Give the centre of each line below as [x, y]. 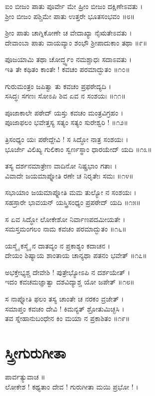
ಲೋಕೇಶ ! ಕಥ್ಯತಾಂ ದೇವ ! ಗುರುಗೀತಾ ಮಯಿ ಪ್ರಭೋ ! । [72, 386]
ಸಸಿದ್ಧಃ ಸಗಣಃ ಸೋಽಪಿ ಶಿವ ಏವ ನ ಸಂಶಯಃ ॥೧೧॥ [65, 96]
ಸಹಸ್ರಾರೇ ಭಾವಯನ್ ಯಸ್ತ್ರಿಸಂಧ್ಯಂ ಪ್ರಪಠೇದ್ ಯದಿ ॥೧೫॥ [73, 202]
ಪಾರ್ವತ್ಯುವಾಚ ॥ [25, 376]
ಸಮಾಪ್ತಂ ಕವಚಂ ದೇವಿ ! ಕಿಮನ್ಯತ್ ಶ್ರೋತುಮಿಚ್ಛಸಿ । [65, 308]
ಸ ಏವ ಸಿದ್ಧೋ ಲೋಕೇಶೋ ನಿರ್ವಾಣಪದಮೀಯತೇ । [65, 219]
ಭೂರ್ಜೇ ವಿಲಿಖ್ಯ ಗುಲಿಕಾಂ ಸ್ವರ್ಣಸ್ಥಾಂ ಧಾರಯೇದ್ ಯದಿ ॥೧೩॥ [78, 149]
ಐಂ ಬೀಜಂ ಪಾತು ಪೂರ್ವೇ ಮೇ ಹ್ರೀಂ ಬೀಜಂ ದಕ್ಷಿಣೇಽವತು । [74, 6]
